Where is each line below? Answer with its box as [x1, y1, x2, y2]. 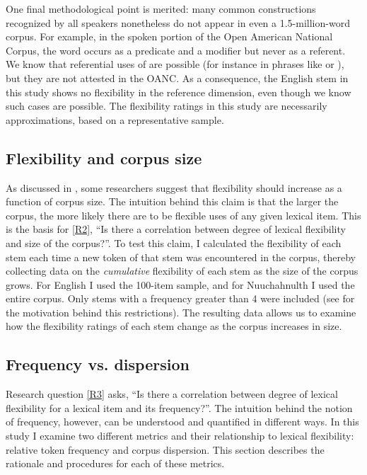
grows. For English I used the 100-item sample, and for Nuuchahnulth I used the [6, 277, 355, 292]
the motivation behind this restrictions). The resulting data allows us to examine [6, 304, 356, 319]
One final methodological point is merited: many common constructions [6, 1, 316, 16]
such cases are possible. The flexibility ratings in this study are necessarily [6, 98, 327, 113]
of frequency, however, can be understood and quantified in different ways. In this [6, 414, 359, 429]
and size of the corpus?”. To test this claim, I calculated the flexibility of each [6, 235, 342, 250]
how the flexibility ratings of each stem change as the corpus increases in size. [6, 319, 342, 333]
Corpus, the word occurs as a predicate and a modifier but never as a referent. [6, 42, 346, 57]
